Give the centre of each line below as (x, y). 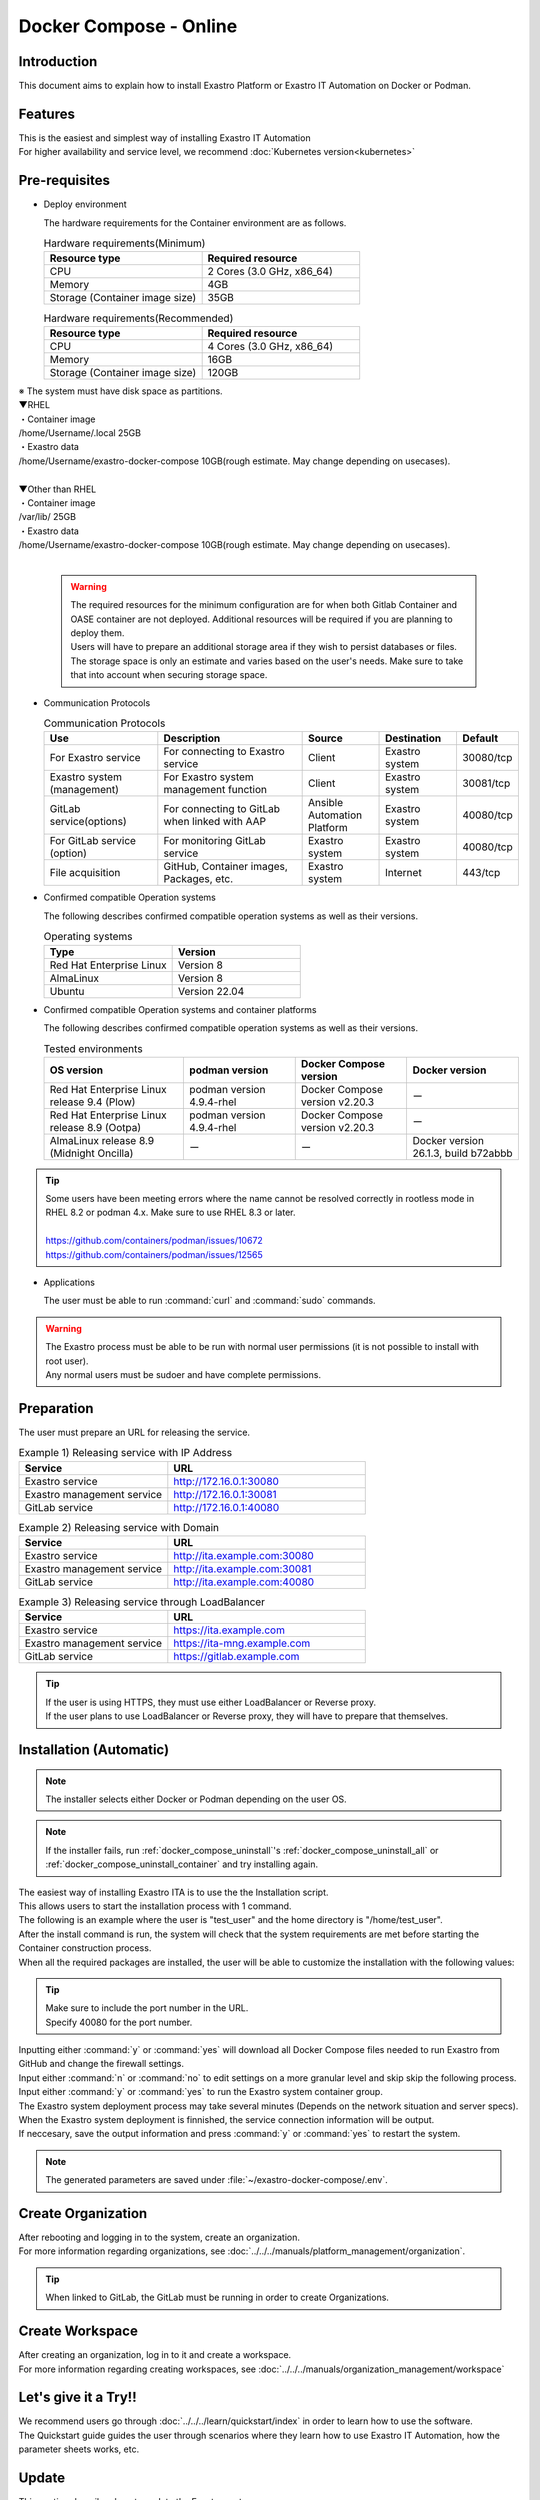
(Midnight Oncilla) (91, 1153)
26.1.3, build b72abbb (463, 1153)
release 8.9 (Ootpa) (95, 1127)
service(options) (88, 822)
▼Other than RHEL (57, 489)
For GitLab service (93, 841)
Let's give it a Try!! (77, 2397)
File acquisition (85, 873)
